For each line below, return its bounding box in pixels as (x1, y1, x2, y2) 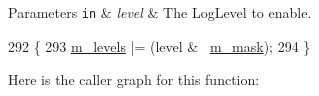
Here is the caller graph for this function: (8, 69, 260, 90)
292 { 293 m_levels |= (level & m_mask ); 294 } (8, 35, 311, 56)
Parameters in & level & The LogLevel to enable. (8, 2, 312, 22)
